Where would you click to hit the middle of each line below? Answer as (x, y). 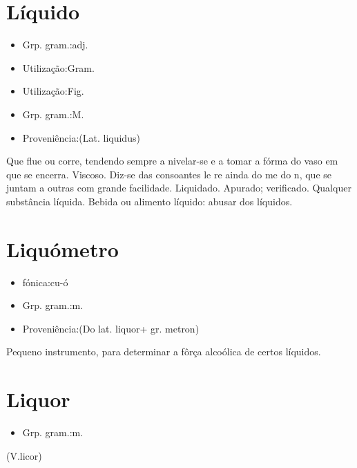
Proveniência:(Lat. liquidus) (81, 137)
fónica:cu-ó (45, 282)
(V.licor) (24, 455)
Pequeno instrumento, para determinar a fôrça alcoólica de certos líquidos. (164, 352)
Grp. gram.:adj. (55, 45)
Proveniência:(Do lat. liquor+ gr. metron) (111, 328)
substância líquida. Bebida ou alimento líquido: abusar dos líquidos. (149, 201)
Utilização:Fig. (53, 91)
